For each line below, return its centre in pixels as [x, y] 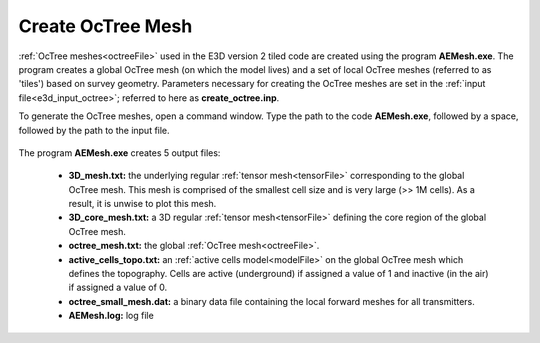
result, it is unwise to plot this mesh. [142, 204]
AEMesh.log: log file [111, 316]
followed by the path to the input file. [94, 130]
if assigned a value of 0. [118, 287]
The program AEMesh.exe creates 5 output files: [119, 152]
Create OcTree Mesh [105, 26]
